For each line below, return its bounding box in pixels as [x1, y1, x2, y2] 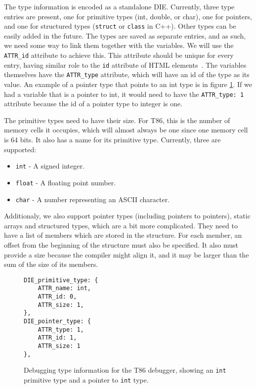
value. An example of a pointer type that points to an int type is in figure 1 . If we [4, 79, 252, 89]
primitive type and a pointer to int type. [24, 374, 149, 385]
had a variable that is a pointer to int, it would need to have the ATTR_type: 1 [4, 88, 244, 99]
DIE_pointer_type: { [24, 318, 91, 325]
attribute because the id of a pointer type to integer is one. [4, 98, 183, 109]
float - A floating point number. [15, 177, 116, 187]
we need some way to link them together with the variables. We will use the [4, 40, 234, 50]
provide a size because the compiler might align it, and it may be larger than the [4, 249, 249, 259]
